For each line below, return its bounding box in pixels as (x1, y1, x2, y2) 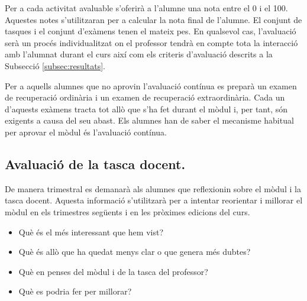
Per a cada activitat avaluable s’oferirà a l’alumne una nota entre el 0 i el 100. (5, 2, 288, 14)
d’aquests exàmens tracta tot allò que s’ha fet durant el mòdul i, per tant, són (5, 102, 288, 115)
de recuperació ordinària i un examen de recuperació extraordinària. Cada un (5, 91, 285, 103)
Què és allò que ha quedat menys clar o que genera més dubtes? (18, 245, 251, 258)
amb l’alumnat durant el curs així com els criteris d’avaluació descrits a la (5, 48, 273, 60)
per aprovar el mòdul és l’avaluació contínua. (5, 125, 167, 138)
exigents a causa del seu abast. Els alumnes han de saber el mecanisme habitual (5, 114, 294, 127)
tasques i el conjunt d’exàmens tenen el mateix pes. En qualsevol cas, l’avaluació (5, 25, 296, 37)
